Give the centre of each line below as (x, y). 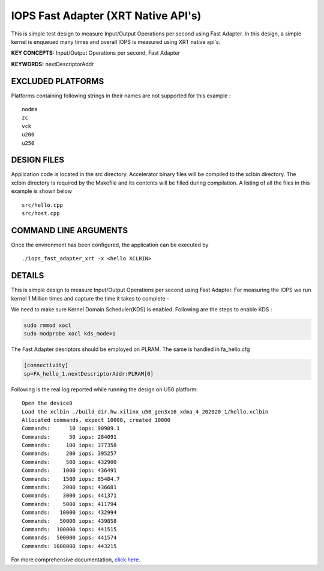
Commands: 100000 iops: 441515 (69, 529)
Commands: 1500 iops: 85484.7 (71, 479)
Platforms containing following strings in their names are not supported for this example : (121, 96)
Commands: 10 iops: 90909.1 (71, 429)
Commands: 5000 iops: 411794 (69, 504)
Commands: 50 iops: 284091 (69, 437)
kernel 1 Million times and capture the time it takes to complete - (90, 298)
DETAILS (28, 276)
